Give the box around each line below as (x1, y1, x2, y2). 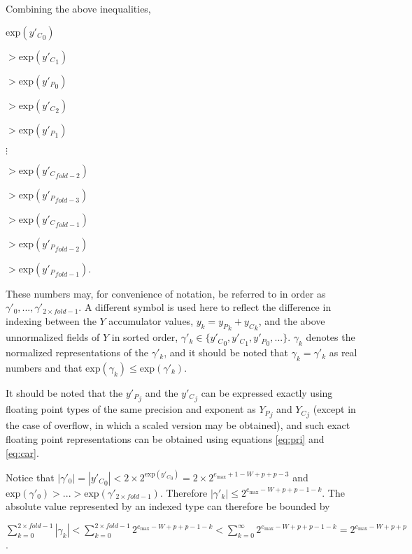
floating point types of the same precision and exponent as (6, 402, 256, 416)
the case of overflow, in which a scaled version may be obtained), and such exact (6, 418, 350, 432)
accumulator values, (108, 313, 194, 328)
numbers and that (6, 360, 83, 374)
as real (329, 345, 357, 360)
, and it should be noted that (164, 345, 289, 360)
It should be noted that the (6, 385, 123, 400)
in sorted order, (111, 330, 178, 344)
